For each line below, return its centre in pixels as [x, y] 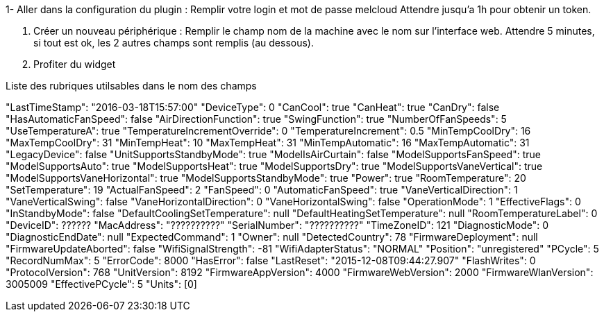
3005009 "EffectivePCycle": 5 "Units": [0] [101, 284]
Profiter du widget [75, 64]
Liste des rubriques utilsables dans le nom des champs [131, 86]
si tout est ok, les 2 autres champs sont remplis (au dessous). [174, 43]
